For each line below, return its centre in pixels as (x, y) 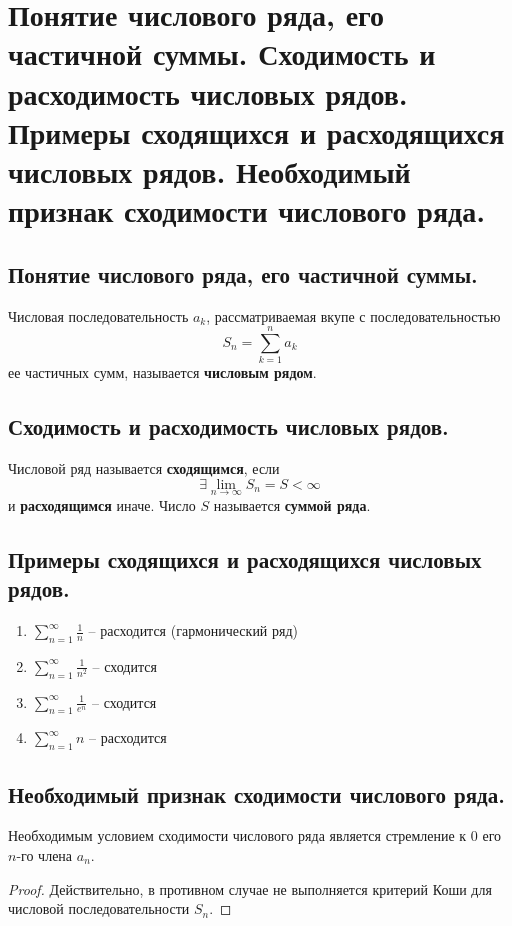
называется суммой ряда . (292, 504)
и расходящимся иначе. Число (102, 504)
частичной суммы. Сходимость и (222, 53)
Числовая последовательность (98, 315)
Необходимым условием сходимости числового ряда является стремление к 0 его (255, 835)
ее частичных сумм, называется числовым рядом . (162, 372)
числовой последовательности (99, 908)
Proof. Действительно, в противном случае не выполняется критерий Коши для (250, 888)
